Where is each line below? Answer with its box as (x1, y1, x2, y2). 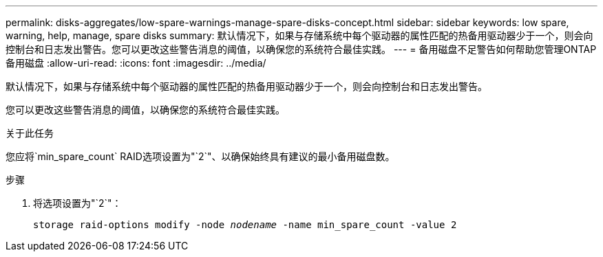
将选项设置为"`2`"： (33, 197, 122, 209)
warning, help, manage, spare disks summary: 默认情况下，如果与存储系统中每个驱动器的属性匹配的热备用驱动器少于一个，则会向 (6, 30, 593, 41)
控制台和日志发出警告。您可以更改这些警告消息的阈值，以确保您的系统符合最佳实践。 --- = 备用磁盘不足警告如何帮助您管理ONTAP (6, 43, 597, 55)
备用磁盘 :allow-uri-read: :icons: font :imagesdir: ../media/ (6, 57, 266, 69)
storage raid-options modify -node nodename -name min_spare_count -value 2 (33, 219, 457, 230)
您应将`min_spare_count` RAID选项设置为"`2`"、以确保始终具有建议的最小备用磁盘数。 (6, 150, 395, 162)
